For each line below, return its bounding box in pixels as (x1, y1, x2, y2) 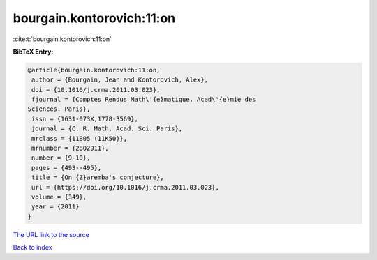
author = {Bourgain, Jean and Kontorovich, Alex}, (31, 76, 209, 84)
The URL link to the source (13, 230, 90, 238)
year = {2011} (31, 203, 80, 211)
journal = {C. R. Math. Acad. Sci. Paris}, (31, 125, 183, 132)
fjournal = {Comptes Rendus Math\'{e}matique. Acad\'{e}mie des (31, 95, 256, 104)
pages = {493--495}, (31, 164, 102, 171)
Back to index (13, 243, 52, 252)
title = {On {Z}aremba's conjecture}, (31, 174, 164, 181)
